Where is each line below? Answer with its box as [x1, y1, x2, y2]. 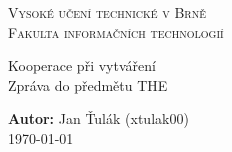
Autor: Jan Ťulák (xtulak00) [8, 108, 189, 129]
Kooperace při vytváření [8, 55, 156, 76]
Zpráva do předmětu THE [8, 74, 168, 95]
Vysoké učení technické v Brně [8, 2, 206, 22]
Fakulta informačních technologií [8, 21, 224, 42]
